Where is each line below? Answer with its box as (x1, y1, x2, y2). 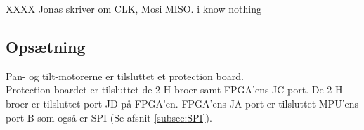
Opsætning (6, 35, 86, 57)
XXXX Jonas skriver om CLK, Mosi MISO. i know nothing (6, 1, 261, 15)
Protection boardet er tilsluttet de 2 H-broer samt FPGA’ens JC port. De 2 (6, 82, 332, 97)
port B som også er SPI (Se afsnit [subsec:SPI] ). (6, 110, 212, 124)
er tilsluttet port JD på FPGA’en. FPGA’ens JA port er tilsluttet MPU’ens (32, 96, 359, 110)
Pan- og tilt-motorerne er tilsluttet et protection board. (6, 68, 244, 83)
